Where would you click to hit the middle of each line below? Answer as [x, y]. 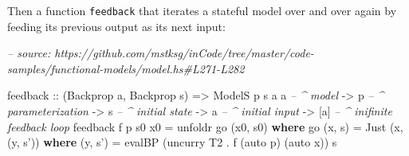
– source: [29, 53]
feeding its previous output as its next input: [116, 26]
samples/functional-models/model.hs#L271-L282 [126, 68]
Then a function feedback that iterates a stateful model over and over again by [202, 10]
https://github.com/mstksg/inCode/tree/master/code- [184, 53]
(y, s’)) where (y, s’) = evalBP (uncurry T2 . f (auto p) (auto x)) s [172, 142]
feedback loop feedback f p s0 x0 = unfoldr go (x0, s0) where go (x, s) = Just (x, [205, 126]
